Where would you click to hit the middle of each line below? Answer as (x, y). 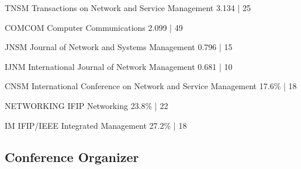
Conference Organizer (72, 156)
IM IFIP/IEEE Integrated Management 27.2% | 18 (96, 125)
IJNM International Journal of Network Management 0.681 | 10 (119, 66)
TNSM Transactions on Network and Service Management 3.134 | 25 (128, 8)
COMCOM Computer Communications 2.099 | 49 (94, 27)
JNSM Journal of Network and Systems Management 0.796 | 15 (119, 47)
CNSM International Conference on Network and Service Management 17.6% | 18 (151, 86)
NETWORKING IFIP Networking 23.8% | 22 (87, 105)
